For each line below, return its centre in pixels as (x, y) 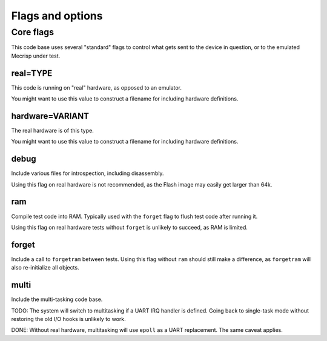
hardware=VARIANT (50, 116)
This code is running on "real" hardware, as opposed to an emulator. (96, 87)
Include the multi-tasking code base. (57, 299)
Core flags (33, 32)
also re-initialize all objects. (45, 268)
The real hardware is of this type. (52, 130)
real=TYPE (32, 73)
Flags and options (57, 16)
